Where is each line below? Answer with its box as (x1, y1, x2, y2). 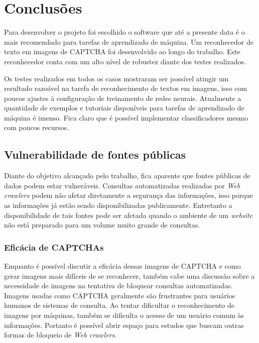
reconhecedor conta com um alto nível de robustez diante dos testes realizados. (4, 56, 246, 66)
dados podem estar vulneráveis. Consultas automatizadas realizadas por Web (4, 180, 240, 190)
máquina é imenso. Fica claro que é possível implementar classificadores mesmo (4, 112, 248, 123)
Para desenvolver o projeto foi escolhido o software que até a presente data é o (4, 27, 245, 37)
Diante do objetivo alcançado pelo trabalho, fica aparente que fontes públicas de (4, 170, 250, 181)
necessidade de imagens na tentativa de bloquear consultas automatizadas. (4, 280, 233, 291)
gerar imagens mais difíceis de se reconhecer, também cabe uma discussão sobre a (4, 270, 255, 281)
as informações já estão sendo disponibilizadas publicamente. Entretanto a (4, 200, 232, 210)
